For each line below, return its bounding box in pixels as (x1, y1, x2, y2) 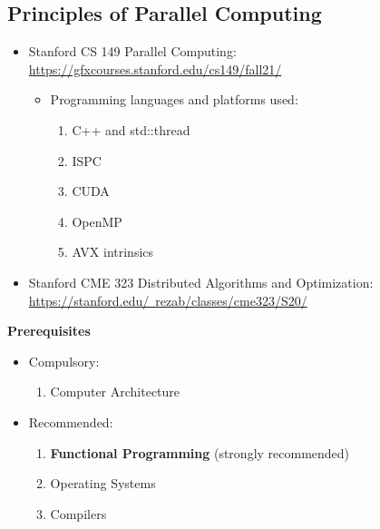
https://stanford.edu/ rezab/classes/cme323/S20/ (28, 290, 307, 309)
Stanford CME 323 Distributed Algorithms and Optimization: (28, 272, 374, 291)
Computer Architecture (50, 382, 180, 401)
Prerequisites (7, 321, 91, 340)
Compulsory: (28, 351, 100, 370)
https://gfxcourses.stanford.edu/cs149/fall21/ (28, 59, 282, 78)
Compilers (50, 504, 107, 523)
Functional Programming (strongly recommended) (50, 443, 350, 462)
